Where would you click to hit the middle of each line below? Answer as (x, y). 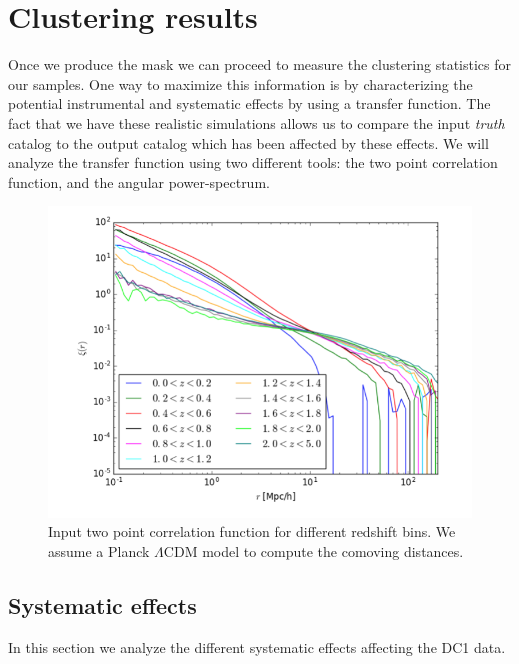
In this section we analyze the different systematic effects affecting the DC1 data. (257, 646)
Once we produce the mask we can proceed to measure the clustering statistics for (260, 64)
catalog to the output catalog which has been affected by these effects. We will (248, 142)
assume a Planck (99, 550)
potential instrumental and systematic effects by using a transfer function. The (249, 103)
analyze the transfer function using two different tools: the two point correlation (253, 162)
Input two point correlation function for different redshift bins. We (252, 531)
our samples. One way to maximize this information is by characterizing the (240, 83)
